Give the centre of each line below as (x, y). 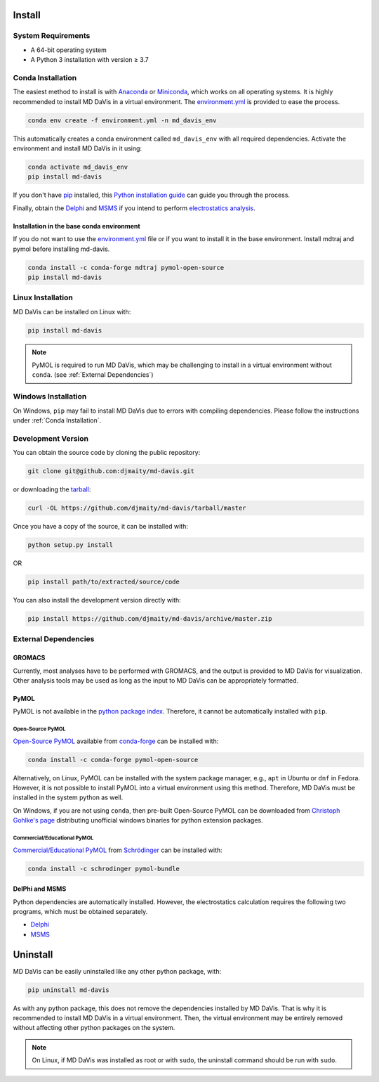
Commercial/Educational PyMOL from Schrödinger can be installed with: (118, 850)
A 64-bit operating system (68, 50)
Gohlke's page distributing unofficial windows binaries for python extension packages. (138, 820)
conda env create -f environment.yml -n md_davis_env (122, 120)
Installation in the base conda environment (77, 226)
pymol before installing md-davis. (61, 249)
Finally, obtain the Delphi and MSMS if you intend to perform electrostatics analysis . (134, 208)
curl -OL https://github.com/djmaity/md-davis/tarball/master (137, 508)
